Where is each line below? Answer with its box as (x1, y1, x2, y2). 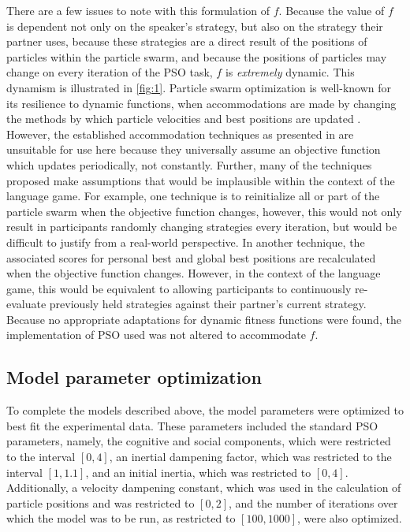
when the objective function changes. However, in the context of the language (6, 265, 381, 281)
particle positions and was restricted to (6, 494, 195, 511)
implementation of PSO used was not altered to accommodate (6, 326, 306, 343)
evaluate (6, 296, 47, 312)
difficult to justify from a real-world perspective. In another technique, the (6, 233, 365, 250)
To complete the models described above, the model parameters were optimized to (6, 402, 404, 419)
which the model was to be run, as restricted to (6, 510, 236, 526)
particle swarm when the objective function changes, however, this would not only (6, 203, 402, 219)
